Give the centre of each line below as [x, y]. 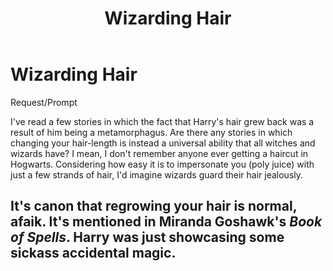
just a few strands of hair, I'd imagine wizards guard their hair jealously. [157, 174]
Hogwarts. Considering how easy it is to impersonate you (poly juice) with [162, 164]
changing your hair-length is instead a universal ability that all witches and [163, 143]
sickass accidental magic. [93, 253]
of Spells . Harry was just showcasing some [147, 237]
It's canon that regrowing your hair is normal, [154, 206]
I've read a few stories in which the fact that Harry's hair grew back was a [162, 121]
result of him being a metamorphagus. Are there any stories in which [151, 132]
